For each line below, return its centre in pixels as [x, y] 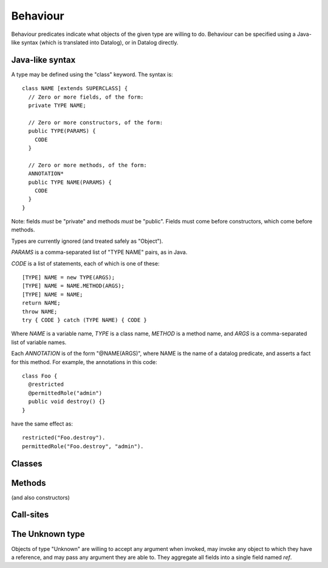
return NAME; [41, 303]
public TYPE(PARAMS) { [62, 131]
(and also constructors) [40, 497]
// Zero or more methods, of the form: [87, 165]
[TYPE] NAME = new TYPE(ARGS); [69, 278]
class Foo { [40, 376]
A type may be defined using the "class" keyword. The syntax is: [92, 74]
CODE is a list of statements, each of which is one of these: [85, 263]
